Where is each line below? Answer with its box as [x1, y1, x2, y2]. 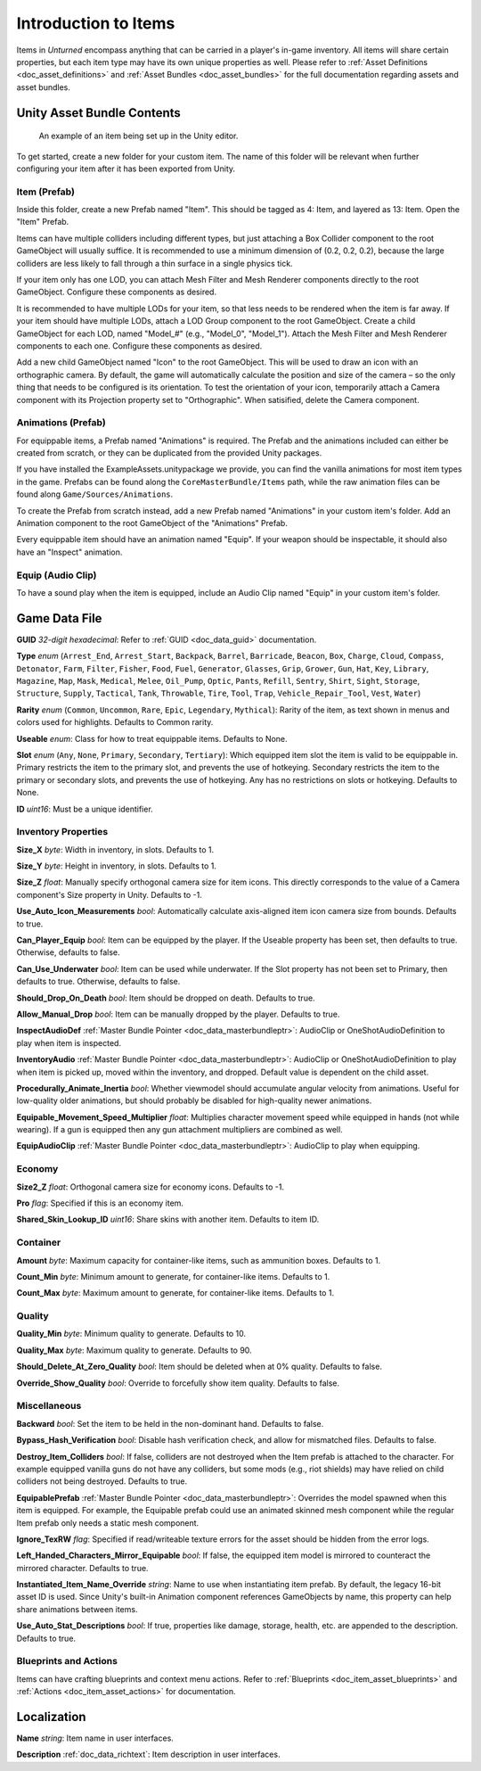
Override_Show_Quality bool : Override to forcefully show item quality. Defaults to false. [16, 1378, 340, 1388]
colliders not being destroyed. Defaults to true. [16, 1476, 187, 1487]
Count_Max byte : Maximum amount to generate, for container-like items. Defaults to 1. [16, 1288, 334, 1298]
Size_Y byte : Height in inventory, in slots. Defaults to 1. [16, 861, 217, 871]
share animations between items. [16, 1603, 138, 1614]
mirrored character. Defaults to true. [16, 1562, 149, 1573]
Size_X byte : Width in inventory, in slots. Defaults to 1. [16, 844, 215, 855]
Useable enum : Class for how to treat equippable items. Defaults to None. [16, 733, 289, 744]
